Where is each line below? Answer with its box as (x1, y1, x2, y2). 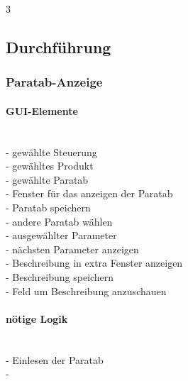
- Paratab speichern (6, 199, 91, 214)
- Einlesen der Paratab (6, 352, 104, 367)
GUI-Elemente (6, 103, 78, 118)
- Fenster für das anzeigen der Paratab (6, 186, 173, 201)
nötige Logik (6, 311, 68, 326)
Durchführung (6, 35, 111, 57)
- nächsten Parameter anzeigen (6, 241, 139, 256)
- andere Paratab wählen (6, 214, 113, 228)
